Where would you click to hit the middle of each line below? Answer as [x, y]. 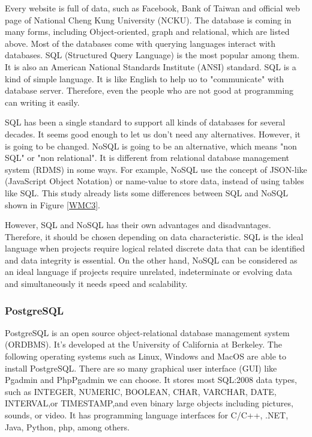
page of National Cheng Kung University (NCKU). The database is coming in [148, 20]
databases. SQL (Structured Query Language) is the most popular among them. [152, 55]
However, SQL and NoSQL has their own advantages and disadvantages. [138, 225]
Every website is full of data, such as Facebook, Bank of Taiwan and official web [152, 8]
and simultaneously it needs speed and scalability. [96, 284]
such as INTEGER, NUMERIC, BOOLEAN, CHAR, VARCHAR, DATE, [141, 391]
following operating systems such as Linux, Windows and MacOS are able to [145, 356]
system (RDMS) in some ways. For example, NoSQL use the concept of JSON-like [156, 169]
